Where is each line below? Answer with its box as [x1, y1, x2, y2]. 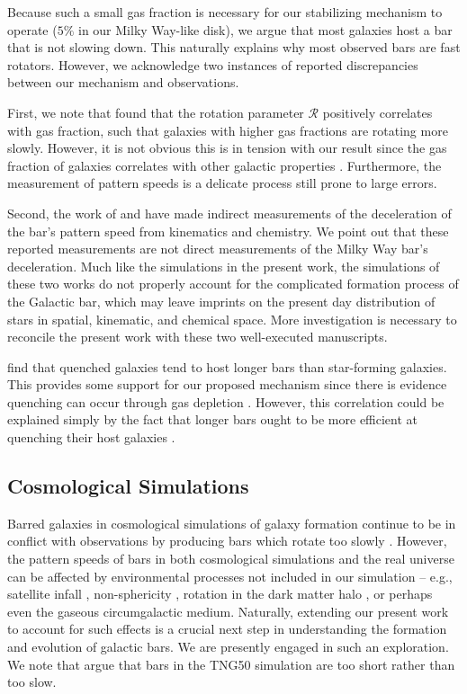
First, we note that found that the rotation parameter [7, 102, 304, 121]
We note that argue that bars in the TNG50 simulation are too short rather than [7, 654, 455, 673]
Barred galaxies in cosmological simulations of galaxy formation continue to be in [7, 513, 456, 532]
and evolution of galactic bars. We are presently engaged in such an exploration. [7, 637, 449, 656]
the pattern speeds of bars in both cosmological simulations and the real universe [7, 549, 454, 568]
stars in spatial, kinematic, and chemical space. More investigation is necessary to [7, 309, 457, 328]
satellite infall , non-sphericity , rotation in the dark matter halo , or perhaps [7, 584, 433, 603]
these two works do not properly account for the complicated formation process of [7, 274, 459, 293]
